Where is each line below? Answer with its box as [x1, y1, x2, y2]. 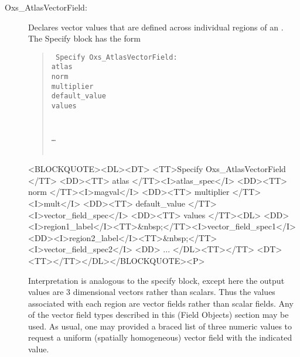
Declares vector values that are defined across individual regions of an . [28, 20, 284, 33]
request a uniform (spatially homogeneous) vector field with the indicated [28, 331, 292, 344]
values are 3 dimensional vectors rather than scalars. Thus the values [28, 286, 275, 298]
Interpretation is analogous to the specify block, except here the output [28, 274, 285, 286]
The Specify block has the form [28, 32, 141, 44]
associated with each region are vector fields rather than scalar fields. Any [28, 297, 294, 309]
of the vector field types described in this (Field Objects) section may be [28, 308, 289, 321]
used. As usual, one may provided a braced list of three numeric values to [28, 320, 292, 332]
